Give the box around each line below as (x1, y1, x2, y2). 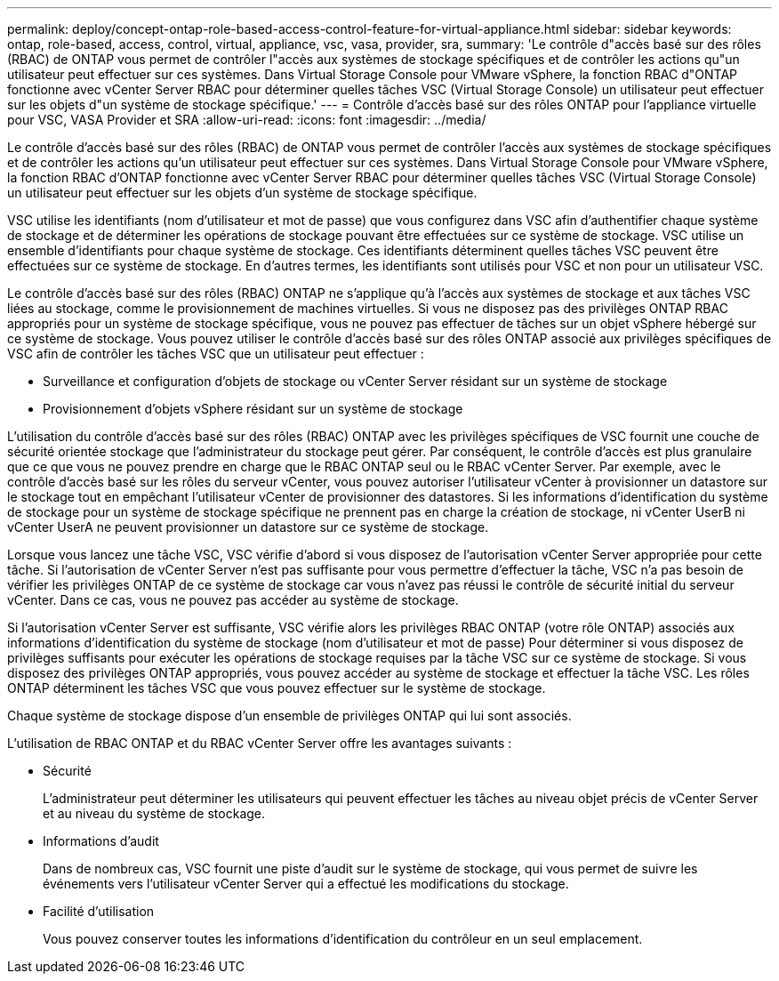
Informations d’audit (43, 833, 159, 848)
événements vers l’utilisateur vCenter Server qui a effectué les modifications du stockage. (43, 876, 569, 891)
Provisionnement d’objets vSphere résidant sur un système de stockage (43, 401, 463, 416)
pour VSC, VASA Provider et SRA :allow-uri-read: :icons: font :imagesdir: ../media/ (7, 112, 486, 127)
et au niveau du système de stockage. (43, 806, 266, 821)
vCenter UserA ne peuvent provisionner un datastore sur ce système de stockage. (7, 519, 489, 535)
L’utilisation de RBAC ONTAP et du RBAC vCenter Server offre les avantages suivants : (7, 736, 512, 751)
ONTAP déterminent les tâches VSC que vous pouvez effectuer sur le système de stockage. (7, 680, 546, 696)
